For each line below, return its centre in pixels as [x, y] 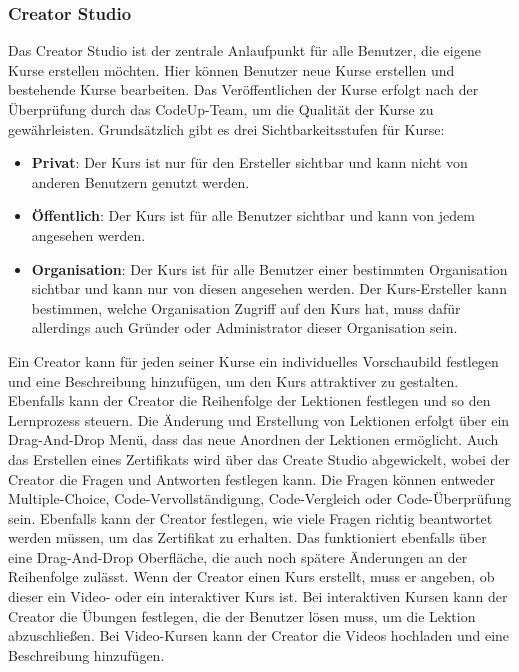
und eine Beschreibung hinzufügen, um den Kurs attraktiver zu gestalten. [233, 380]
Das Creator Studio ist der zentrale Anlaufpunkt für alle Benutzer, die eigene [244, 50]
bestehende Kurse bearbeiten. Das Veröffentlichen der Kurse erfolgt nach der [243, 89]
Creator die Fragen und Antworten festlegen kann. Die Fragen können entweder [252, 478]
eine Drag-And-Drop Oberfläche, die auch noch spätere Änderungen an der [238, 556]
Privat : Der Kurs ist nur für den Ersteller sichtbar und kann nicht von [249, 162]
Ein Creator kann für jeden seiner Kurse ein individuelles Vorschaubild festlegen [253, 360]
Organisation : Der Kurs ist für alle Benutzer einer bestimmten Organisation [269, 268]
